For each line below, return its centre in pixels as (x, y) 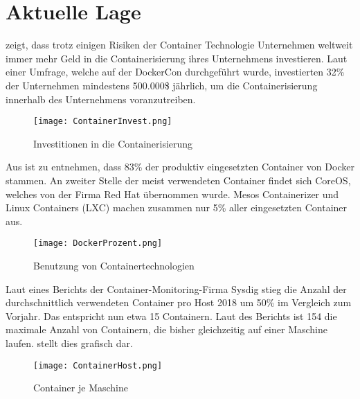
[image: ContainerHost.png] (98, 365)
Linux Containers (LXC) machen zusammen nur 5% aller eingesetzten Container (177, 207)
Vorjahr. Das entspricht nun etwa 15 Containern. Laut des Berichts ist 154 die (171, 316)
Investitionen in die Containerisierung (113, 143)
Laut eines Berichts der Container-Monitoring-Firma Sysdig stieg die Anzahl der (176, 289)
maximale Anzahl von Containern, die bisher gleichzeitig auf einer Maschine (166, 329)
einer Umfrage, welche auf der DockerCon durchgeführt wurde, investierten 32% (175, 72)
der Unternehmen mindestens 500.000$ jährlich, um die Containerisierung (162, 85)
